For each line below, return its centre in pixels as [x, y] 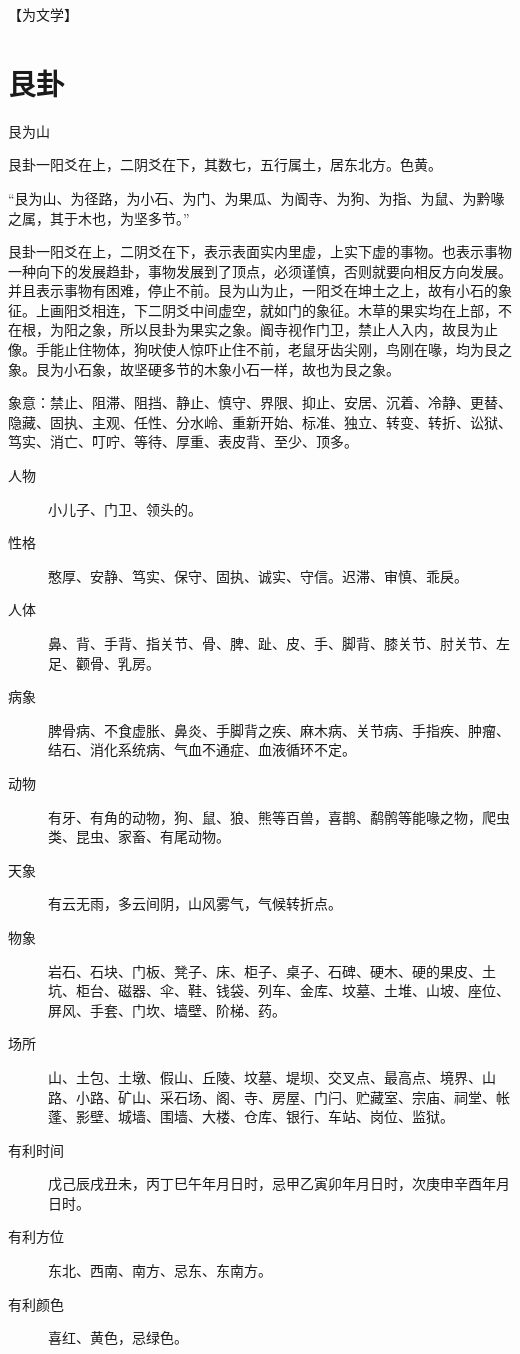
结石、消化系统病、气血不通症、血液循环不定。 [202, 749]
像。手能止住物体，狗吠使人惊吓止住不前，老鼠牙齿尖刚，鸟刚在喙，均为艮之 [260, 349]
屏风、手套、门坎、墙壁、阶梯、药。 [167, 1009]
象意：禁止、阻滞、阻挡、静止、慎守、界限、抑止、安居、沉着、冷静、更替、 [260, 402]
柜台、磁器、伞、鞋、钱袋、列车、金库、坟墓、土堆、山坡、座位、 [292, 990]
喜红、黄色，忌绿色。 [118, 1337]
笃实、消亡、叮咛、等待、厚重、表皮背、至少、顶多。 [183, 441]
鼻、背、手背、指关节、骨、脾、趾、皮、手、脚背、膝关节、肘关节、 [272, 643]
